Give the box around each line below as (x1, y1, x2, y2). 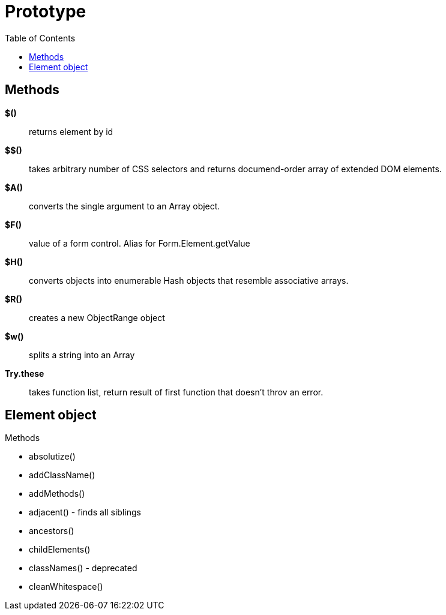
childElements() (29, 544, 91, 555)
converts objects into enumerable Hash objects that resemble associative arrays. (29, 275, 349, 286)
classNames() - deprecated (29, 563, 137, 574)
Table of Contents (5, 32, 76, 43)
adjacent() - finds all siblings (29, 507, 141, 518)
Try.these (5, 368, 44, 379)
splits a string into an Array (29, 349, 135, 360)
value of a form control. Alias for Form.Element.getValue (29, 238, 250, 248)
